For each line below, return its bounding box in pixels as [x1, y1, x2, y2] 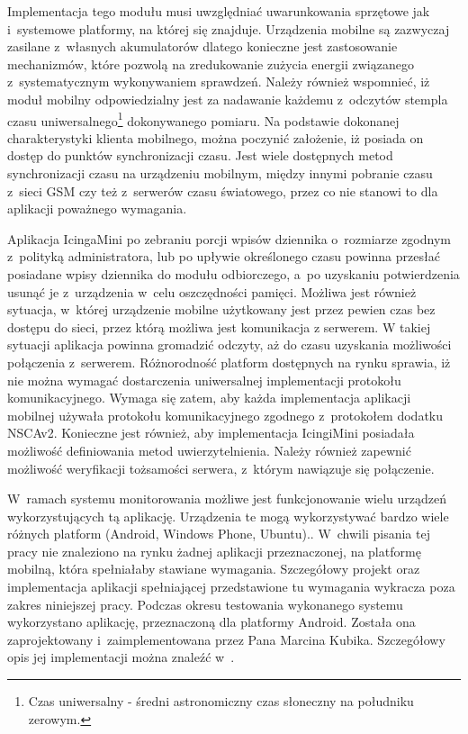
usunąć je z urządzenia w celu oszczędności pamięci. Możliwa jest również [7, 282, 417, 301]
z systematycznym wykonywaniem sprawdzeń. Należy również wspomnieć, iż [7, 72, 430, 91]
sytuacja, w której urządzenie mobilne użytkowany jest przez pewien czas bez [7, 300, 436, 319]
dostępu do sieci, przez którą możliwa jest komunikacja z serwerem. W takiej [7, 317, 431, 336]
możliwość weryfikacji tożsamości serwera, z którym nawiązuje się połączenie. [7, 458, 435, 477]
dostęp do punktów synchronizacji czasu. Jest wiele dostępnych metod [7, 146, 393, 165]
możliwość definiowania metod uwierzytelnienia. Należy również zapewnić [7, 440, 411, 459]
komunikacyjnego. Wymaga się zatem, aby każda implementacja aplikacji [7, 388, 411, 407]
